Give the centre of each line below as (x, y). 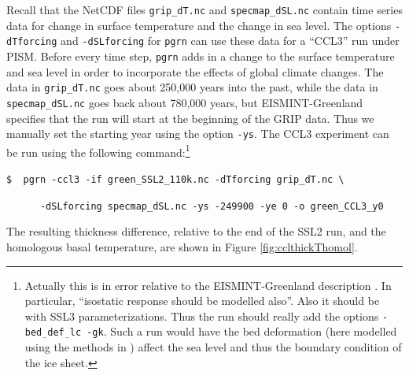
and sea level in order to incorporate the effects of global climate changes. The (195, 71)
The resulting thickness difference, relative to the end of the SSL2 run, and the (196, 231)
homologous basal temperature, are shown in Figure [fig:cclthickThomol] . (182, 246)
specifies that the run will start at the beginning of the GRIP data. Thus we (190, 118)
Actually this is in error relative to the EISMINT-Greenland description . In (208, 285)
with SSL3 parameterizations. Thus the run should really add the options (202, 316)
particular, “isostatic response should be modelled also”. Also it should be (202, 301)
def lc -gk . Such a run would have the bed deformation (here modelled (222, 331)
